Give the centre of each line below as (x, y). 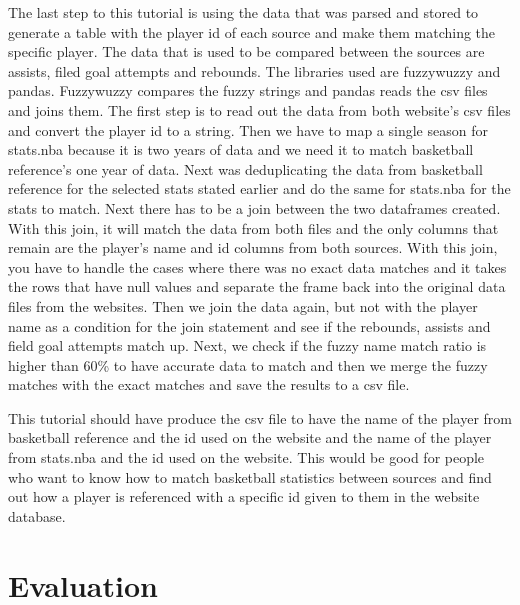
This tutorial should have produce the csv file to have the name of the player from (260, 417)
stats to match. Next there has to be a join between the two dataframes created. (254, 207)
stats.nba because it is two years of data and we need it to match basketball (241, 149)
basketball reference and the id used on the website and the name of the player (250, 437)
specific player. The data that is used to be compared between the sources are (246, 51)
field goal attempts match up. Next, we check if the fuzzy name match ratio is (247, 345)
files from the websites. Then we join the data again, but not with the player (243, 305)
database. (37, 515)
